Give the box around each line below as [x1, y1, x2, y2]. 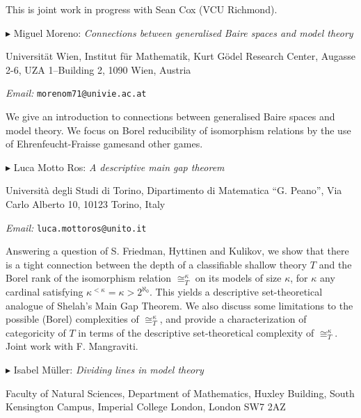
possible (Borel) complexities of [6, 312, 139, 326]
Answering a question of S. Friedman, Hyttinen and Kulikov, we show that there [6, 243, 349, 258]
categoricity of [6, 325, 66, 339]
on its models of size [195, 271, 282, 285]
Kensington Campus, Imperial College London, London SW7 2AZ [6, 399, 286, 414]
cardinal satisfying [6, 284, 83, 299]
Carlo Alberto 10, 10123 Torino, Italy [6, 197, 166, 211]
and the [319, 257, 352, 271]
